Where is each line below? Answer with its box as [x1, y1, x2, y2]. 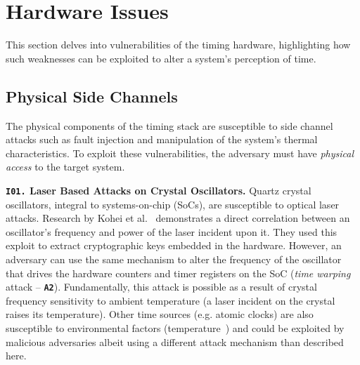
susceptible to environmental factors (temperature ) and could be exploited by [6, 320, 345, 335]
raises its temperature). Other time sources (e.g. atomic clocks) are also [6, 307, 314, 321]
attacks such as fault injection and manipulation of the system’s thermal [6, 132, 318, 147]
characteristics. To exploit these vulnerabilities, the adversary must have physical [6, 145, 354, 160]
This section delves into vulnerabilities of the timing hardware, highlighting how [6, 37, 351, 52]
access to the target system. [6, 159, 125, 174]
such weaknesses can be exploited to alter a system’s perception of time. [6, 51, 316, 65]
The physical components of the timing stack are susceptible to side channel [6, 118, 333, 133]
